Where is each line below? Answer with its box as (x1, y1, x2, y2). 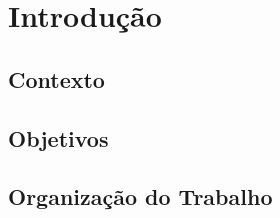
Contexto (8, 63, 105, 94)
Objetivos (8, 122, 109, 153)
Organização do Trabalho (8, 181, 273, 212)
